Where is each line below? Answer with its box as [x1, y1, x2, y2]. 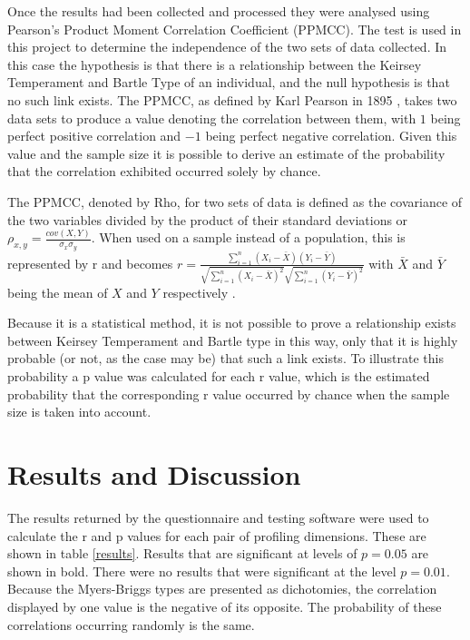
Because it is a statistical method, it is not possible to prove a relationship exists [7, 313, 456, 332]
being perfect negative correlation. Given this [205, 126, 457, 145]
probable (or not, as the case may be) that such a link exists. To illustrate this [7, 349, 444, 368]
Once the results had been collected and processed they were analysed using [7, 2, 430, 20]
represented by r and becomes [7, 253, 173, 272]
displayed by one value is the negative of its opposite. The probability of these [7, 596, 442, 615]
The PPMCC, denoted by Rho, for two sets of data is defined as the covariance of [7, 192, 463, 211]
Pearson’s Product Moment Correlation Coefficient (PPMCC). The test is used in [7, 19, 462, 38]
